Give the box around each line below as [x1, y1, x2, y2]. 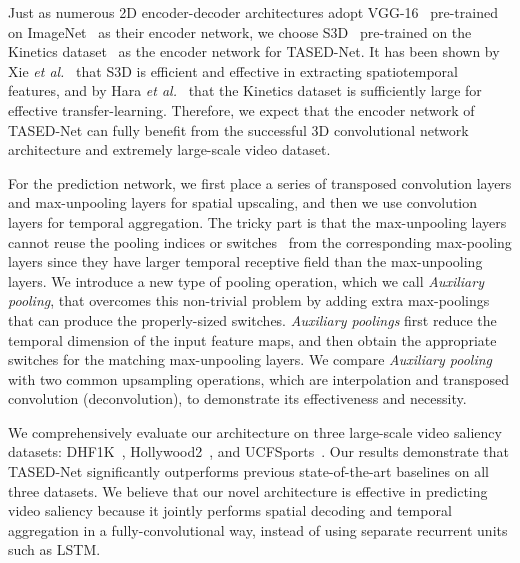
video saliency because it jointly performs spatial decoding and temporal [8, 500, 452, 521]
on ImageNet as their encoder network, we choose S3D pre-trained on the [8, 21, 472, 42]
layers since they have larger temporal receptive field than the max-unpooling [8, 251, 483, 272]
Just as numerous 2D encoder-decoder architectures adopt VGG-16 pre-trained [8, 2, 498, 22]
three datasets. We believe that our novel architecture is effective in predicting [8, 480, 488, 501]
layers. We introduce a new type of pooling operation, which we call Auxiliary [8, 270, 484, 291]
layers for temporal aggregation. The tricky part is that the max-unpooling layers [8, 211, 507, 232]
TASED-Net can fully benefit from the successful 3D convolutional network [8, 119, 469, 140]
